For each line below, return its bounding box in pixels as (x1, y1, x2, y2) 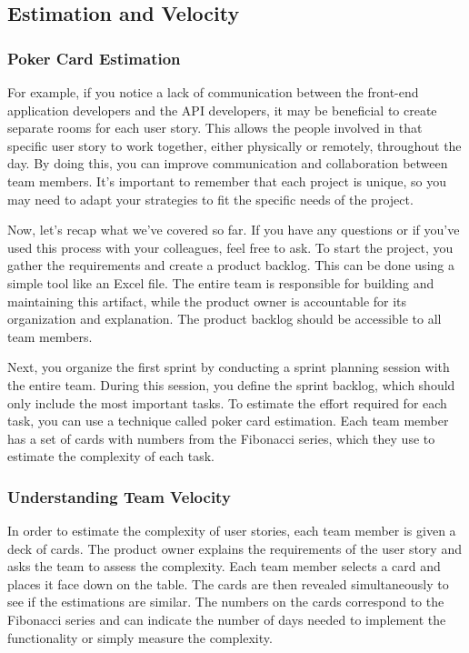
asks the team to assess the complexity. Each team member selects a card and (7, 557, 441, 576)
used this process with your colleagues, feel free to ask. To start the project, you (7, 237, 454, 256)
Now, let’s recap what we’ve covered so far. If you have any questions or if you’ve (7, 220, 460, 239)
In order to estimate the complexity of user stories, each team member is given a (7, 521, 456, 540)
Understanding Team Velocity (7, 485, 231, 507)
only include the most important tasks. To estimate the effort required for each (7, 393, 447, 412)
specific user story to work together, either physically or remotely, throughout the (7, 136, 462, 155)
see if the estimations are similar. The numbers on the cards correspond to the (7, 592, 444, 611)
